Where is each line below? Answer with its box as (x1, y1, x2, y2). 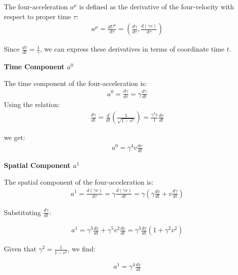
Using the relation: (4, 99, 60, 110)
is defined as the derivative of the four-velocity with (79, 1, 234, 11)
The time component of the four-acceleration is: (4, 78, 147, 88)
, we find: (68, 244, 95, 254)
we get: (4, 132, 25, 142)
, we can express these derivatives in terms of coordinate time (40, 44, 225, 54)
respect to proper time (4, 11, 71, 21)
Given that (4, 244, 37, 254)
